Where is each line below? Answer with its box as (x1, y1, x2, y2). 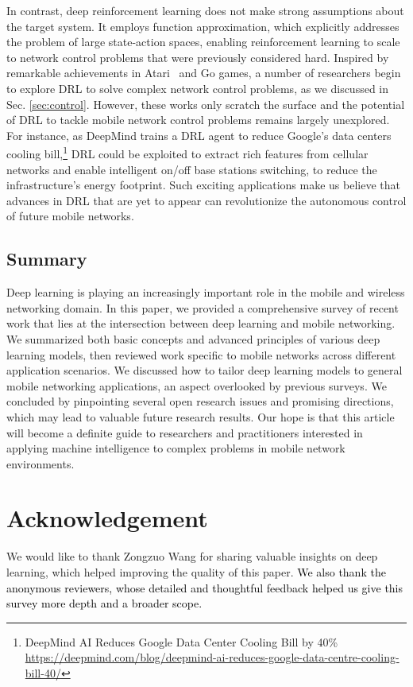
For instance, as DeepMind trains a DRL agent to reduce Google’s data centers (6, 126, 392, 143)
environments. (6, 455, 75, 472)
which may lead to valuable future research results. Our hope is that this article (6, 408, 395, 425)
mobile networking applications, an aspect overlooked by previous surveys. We (6, 377, 387, 394)
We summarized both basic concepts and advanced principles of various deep (6, 330, 380, 347)
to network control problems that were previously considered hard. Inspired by (6, 49, 389, 65)
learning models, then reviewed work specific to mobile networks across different (6, 346, 396, 363)
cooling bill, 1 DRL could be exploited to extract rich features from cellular (6, 143, 369, 161)
